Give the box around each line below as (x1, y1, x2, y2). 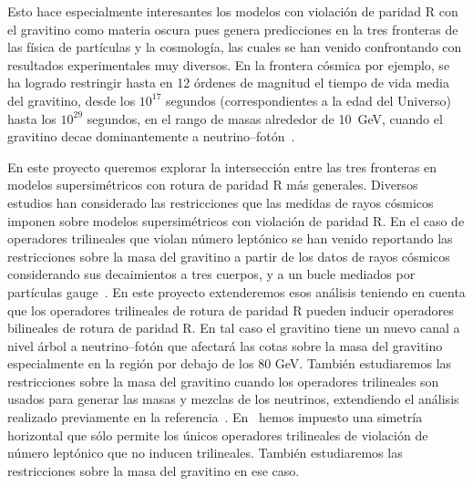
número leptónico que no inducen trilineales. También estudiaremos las (7, 443, 403, 462)
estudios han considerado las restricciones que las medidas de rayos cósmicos (7, 192, 434, 212)
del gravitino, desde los (7, 90, 136, 109)
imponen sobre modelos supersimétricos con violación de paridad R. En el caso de (7, 211, 465, 230)
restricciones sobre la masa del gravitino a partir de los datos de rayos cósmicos (7, 246, 450, 265)
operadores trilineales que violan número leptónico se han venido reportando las (7, 229, 453, 248)
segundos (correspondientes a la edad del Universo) (166, 90, 451, 109)
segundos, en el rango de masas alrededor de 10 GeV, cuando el (87, 109, 443, 128)
